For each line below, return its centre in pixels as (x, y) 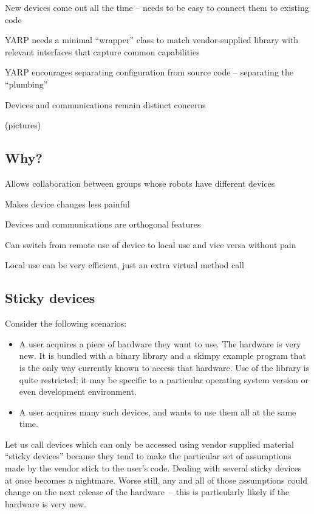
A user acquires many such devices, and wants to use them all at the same (158, 412)
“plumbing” (26, 84)
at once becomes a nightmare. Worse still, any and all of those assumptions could (156, 480)
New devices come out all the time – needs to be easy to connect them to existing (157, 7)
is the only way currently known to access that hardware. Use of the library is (164, 367)
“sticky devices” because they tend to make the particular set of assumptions (148, 456)
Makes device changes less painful (67, 203)
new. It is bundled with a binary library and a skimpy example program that (162, 356)
